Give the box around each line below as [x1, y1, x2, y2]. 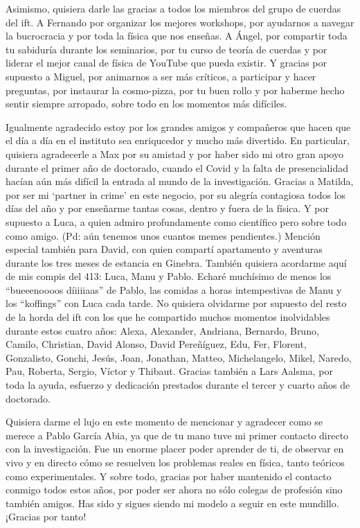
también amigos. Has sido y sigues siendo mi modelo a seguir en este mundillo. [6, 495, 339, 510]
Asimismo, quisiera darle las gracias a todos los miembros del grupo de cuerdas [6, 1, 341, 15]
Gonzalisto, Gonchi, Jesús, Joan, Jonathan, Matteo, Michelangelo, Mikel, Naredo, [6, 350, 352, 364]
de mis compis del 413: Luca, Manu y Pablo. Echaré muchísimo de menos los [6, 269, 332, 283]
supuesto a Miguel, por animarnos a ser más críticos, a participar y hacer [6, 69, 316, 83]
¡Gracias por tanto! [6, 509, 87, 524]
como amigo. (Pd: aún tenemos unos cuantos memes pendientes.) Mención [6, 228, 321, 243]
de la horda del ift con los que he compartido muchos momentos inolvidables [6, 310, 330, 324]
